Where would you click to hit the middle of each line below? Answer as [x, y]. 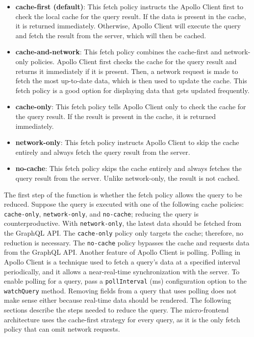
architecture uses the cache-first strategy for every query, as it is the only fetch [122, 319]
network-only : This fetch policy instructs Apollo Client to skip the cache [127, 142]
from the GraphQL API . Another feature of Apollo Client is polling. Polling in [122, 252]
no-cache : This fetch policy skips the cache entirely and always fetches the [128, 168]
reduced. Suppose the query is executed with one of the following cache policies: [124, 204]
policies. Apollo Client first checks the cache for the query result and [134, 61]
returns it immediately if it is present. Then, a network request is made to [127, 71]
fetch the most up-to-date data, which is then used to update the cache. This [131, 81]
